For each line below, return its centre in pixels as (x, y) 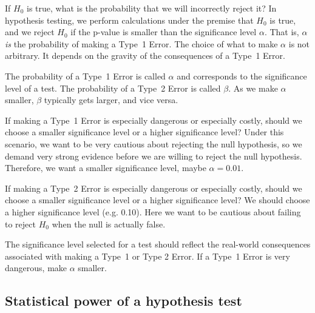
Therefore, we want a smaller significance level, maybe (106, 168)
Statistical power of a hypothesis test (124, 301)
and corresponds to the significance (242, 76)
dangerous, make (36, 268)
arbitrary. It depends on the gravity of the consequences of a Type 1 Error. (145, 56)
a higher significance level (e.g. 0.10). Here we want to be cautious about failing (153, 211)
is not (299, 43)
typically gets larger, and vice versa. (111, 100)
